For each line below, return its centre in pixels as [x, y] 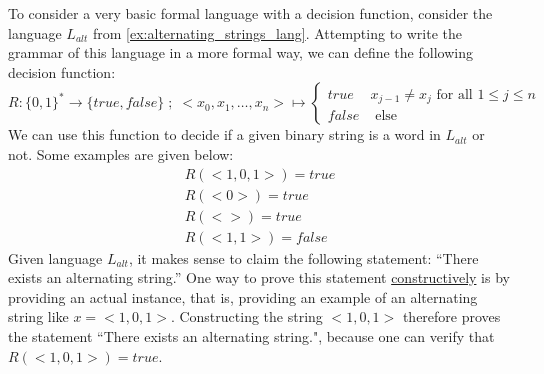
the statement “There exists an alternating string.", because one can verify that [251, 336]
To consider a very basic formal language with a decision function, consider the [250, 13]
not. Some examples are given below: [121, 153]
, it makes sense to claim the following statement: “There [303, 257]
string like [38, 316]
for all [454, 94]
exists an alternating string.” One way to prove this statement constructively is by [259, 277]
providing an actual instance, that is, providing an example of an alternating [243, 296]
